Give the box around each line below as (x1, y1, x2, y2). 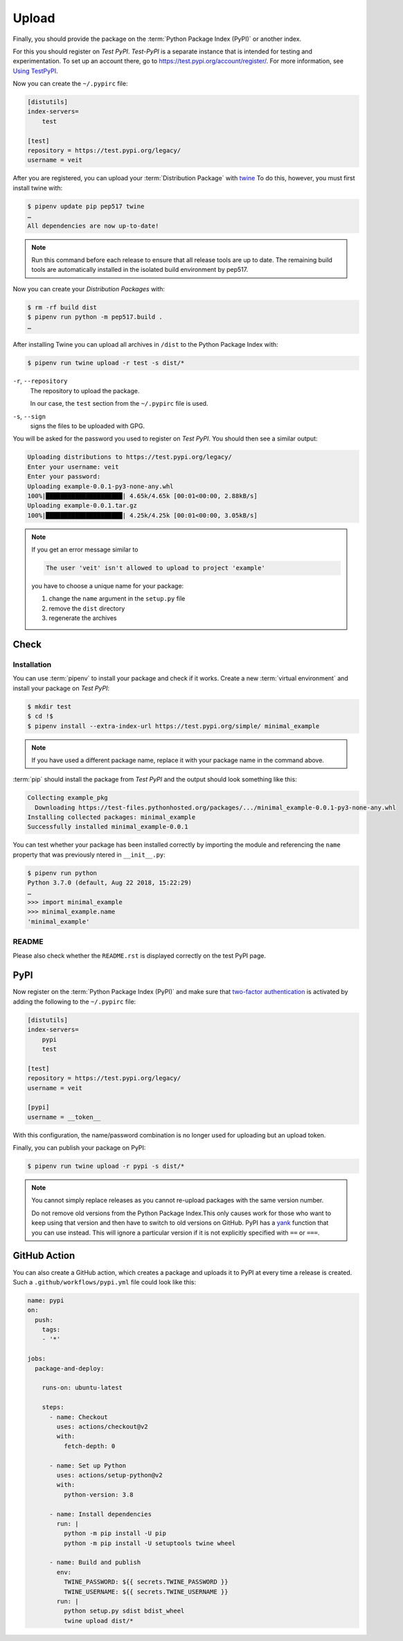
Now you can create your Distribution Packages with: (12, 284, 165, 293)
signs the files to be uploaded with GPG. (30, 422, 145, 430)
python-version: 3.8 (63, 1490, 134, 1498)
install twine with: (12, 184, 63, 192)
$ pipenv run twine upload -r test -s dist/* (27, 359, 185, 367)
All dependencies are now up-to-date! (27, 222, 159, 230)
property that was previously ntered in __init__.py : (12, 850, 165, 859)
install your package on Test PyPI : (12, 684, 110, 692)
